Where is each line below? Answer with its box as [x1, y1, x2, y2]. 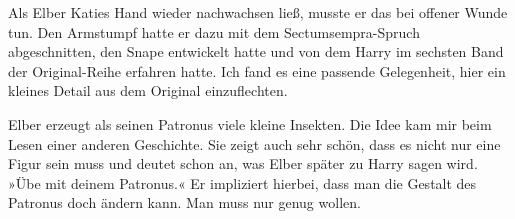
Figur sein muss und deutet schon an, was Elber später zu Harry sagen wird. [8, 153, 478, 174]
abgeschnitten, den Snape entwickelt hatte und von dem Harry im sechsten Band [8, 41, 504, 62]
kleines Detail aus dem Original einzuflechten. [8, 80, 288, 101]
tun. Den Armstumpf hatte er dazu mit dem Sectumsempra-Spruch [8, 21, 420, 42]
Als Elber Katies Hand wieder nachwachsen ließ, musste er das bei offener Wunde [8, 2, 508, 22]
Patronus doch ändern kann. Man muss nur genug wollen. [8, 192, 361, 213]
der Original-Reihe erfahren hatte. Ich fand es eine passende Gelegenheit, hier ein [8, 60, 506, 81]
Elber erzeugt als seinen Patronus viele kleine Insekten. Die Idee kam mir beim [8, 113, 492, 134]
